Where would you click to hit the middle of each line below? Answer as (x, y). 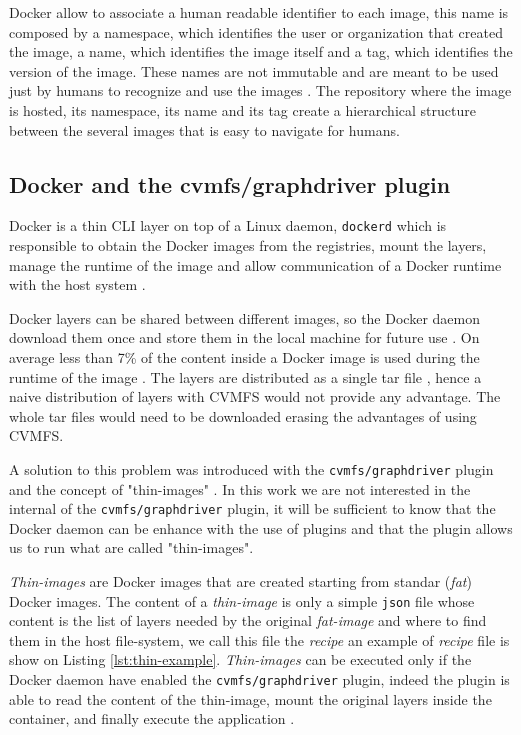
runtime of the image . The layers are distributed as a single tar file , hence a (245, 376)
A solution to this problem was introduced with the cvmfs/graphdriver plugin (251, 468)
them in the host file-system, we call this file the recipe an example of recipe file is (259, 639)
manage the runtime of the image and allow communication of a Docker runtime (255, 264)
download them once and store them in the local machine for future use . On (244, 337)
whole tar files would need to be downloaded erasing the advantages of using (243, 415)
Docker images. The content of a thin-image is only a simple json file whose (242, 600)
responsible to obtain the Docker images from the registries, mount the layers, (248, 245)
